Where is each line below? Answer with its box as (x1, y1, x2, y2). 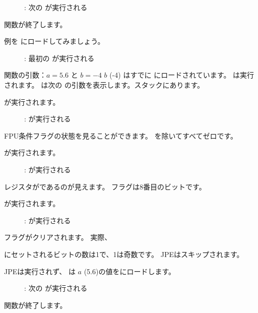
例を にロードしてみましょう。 (4, 36, 105, 46)
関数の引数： (4, 70, 46, 80)
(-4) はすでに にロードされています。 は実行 (109, 70, 254, 80)
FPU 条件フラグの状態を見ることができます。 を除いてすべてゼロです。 (4, 130, 238, 141)
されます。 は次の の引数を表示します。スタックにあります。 (4, 79, 205, 90)
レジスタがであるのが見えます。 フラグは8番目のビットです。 (4, 181, 206, 192)
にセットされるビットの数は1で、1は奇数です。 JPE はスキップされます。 (4, 248, 244, 259)
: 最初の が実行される (24, 52, 95, 63)
